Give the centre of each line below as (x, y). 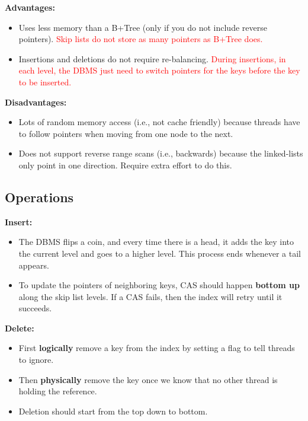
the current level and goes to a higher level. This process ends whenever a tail (160, 253)
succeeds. (35, 308)
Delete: (20, 328)
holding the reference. (58, 391)
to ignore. (36, 360)
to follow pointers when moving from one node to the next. (126, 133)
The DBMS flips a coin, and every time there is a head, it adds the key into (156, 242)
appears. (34, 265)
